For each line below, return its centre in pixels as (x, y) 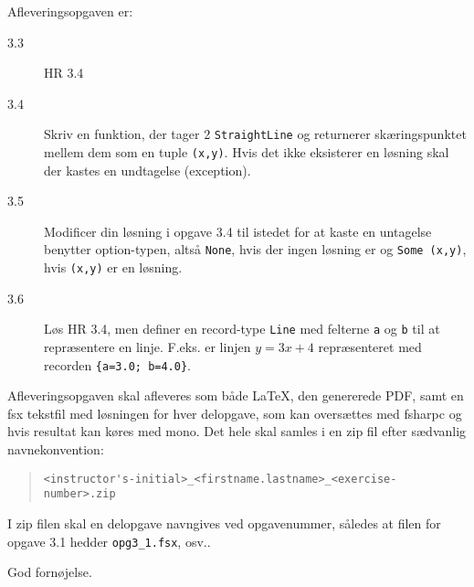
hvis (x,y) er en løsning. (113, 267)
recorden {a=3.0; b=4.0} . (117, 364)
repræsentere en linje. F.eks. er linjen (147, 347)
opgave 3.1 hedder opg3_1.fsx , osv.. (109, 541)
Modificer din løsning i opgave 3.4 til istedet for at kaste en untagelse (238, 231)
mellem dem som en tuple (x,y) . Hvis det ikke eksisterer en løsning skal (247, 152)
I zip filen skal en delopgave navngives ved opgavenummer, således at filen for (224, 523)
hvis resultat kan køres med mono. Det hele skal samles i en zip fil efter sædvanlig (237, 431)
